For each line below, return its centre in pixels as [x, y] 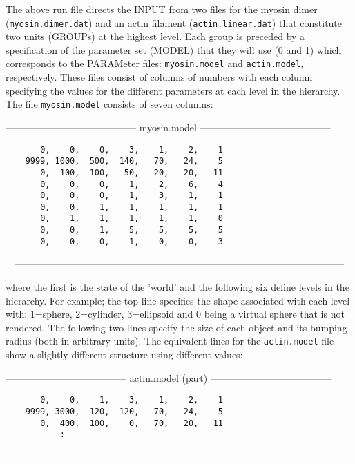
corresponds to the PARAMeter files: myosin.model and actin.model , [155, 63]
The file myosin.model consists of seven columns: [109, 104]
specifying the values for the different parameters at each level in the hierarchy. [173, 90]
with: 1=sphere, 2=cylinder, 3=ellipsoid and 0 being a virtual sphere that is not [175, 314]
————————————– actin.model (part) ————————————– [169, 377]
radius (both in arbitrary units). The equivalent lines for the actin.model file [170, 341]
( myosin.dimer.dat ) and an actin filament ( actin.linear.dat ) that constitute [174, 22]
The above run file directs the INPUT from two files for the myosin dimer [162, 9]
